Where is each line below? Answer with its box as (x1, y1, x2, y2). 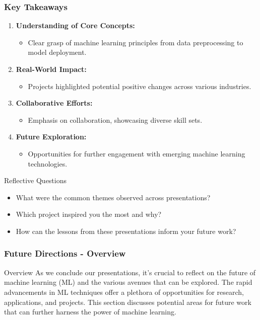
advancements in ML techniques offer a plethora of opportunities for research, (4, 286, 244, 297)
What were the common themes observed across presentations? (16, 192, 211, 202)
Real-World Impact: (16, 64, 87, 74)
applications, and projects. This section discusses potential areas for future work (4, 296, 251, 307)
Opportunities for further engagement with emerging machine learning (28, 148, 245, 158)
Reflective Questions (4, 175, 67, 186)
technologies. (28, 158, 68, 169)
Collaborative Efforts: (16, 98, 93, 108)
